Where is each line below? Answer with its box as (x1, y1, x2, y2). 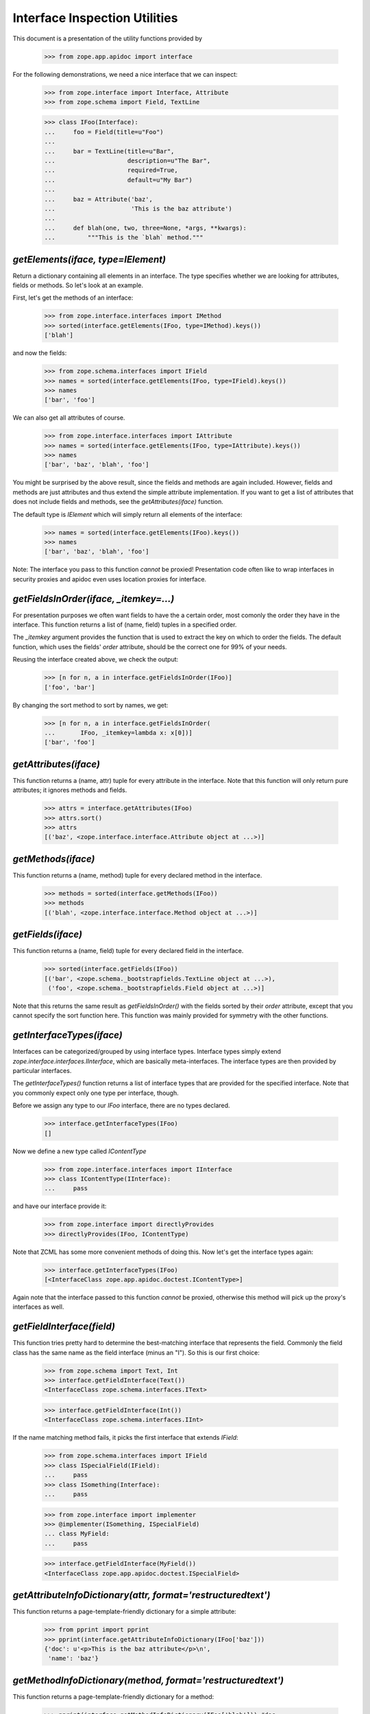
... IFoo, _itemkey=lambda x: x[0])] (44, 729, 193, 736)
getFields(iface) (12, 929, 82, 941)
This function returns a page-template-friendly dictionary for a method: (12, 1692, 214, 1700)
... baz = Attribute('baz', (44, 195, 153, 203)
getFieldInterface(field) (12, 1320, 116, 1333)
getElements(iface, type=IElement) (12, 254, 166, 265)
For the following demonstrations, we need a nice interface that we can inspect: (12, 70, 238, 78)
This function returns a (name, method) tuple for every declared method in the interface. (12, 871, 262, 879)
